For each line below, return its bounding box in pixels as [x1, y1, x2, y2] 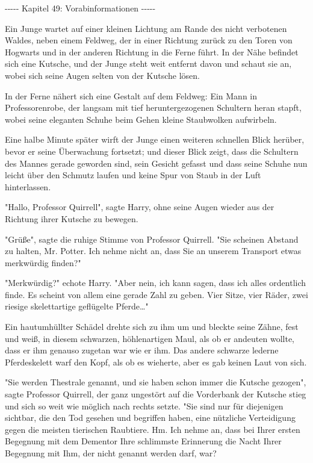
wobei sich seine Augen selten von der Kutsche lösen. [5, 69, 200, 81]
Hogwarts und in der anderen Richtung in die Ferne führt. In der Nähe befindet [5, 45, 299, 58]
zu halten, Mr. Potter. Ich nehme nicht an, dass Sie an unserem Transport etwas [5, 244, 302, 257]
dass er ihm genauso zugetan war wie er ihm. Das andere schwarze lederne [5, 344, 279, 356]
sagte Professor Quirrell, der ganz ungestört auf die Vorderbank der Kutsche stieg [5, 388, 306, 400]
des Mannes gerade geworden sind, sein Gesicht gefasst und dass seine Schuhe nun [5, 157, 308, 169]
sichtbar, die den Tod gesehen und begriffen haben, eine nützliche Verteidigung [5, 411, 296, 424]
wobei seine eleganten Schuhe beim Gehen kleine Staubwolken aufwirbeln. [5, 113, 277, 125]
